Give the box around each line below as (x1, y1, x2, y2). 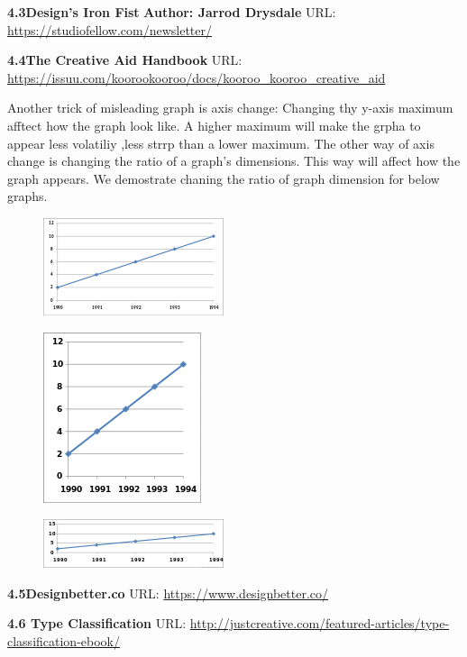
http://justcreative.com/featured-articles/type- (189, 614, 450, 633)
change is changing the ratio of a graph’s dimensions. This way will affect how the (7, 151, 461, 170)
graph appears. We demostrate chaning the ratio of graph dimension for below (7, 169, 440, 187)
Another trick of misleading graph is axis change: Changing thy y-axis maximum (7, 98, 453, 117)
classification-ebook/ (7, 631, 120, 650)
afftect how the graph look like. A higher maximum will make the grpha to (7, 115, 421, 134)
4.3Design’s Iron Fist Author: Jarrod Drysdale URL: (7, 3, 336, 21)
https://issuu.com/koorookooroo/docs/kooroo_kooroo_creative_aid (7, 68, 386, 87)
